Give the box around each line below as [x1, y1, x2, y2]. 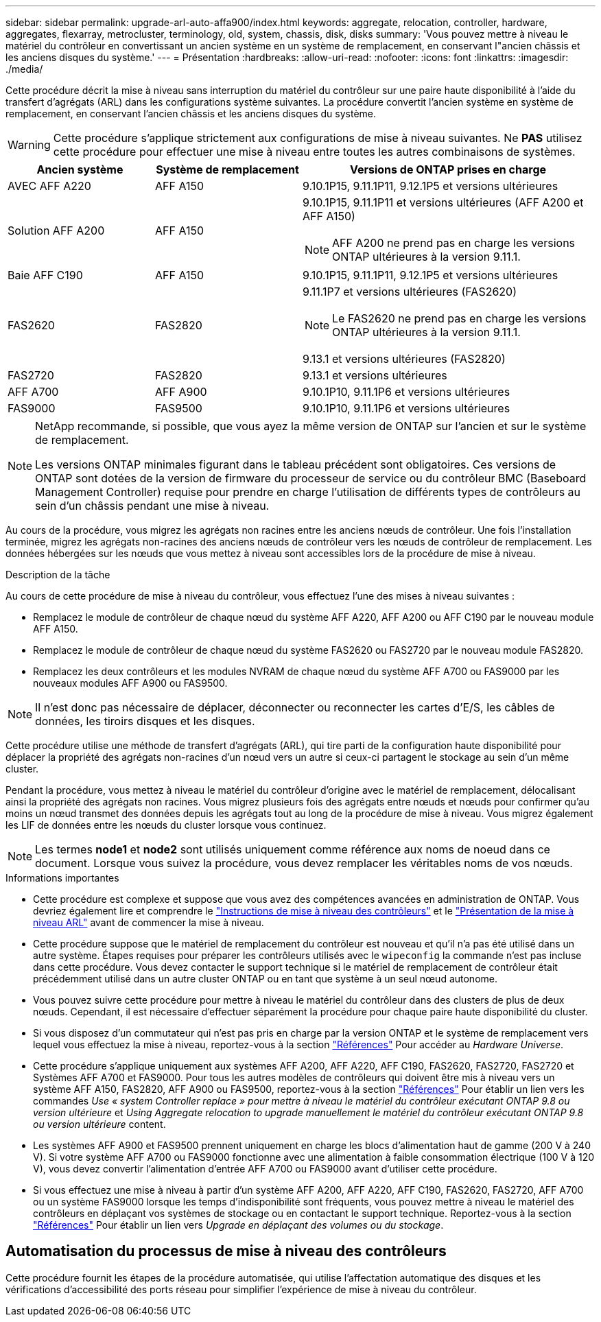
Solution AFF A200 [8, 224, 105, 237]
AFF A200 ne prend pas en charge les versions [332, 236, 576, 250]
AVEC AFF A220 [8, 179, 91, 193]
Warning [8, 138, 51, 152]
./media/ [5, 63, 43, 75]
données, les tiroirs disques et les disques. [35, 714, 255, 728]
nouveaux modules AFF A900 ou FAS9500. [33, 677, 228, 689]
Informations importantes [5, 872, 119, 884]
